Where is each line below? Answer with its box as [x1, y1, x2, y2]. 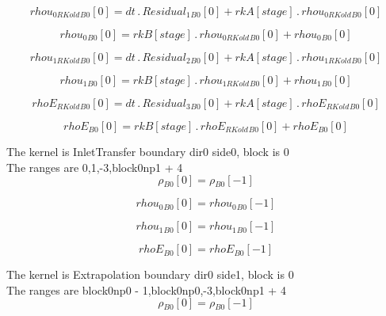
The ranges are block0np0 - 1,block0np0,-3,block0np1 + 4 [6, 281, 286, 298]
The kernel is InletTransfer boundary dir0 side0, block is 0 [6, 143, 289, 159]
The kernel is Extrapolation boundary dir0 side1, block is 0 [6, 266, 294, 283]
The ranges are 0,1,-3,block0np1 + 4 [6, 158, 183, 175]
